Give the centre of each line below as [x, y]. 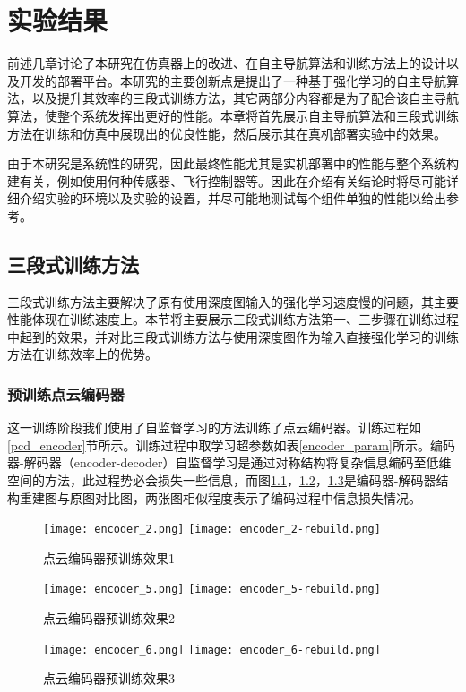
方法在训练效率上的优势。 [82, 354]
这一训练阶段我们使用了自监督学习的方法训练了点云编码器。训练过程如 [214, 427]
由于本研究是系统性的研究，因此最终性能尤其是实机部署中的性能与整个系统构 [233, 163]
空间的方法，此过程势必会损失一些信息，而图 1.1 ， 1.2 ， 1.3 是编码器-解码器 [222, 480]
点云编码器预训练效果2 [109, 618]
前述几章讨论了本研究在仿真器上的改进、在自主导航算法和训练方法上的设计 [227, 63]
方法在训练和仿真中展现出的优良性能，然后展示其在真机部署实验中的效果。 [227, 133]
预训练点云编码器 [66, 393]
